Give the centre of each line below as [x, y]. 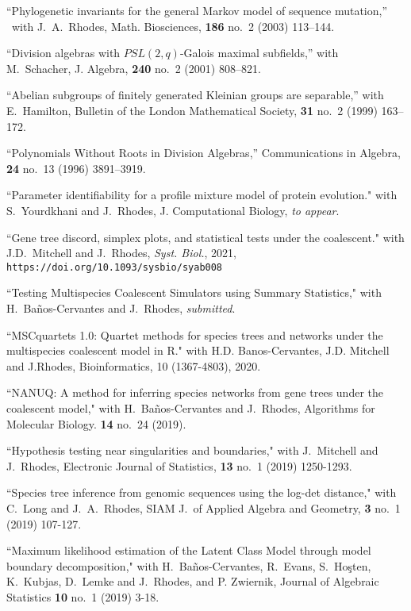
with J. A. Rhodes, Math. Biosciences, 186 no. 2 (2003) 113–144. [173, 26]
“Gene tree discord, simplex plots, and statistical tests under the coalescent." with [205, 237]
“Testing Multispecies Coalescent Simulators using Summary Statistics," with [194, 292]
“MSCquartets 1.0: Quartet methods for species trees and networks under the [195, 334]
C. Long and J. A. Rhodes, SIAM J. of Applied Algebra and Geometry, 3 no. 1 [204, 507]
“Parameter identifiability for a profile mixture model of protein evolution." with [202, 195]
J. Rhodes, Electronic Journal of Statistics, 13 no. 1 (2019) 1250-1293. [179, 465]
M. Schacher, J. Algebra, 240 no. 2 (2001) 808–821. [134, 68]
